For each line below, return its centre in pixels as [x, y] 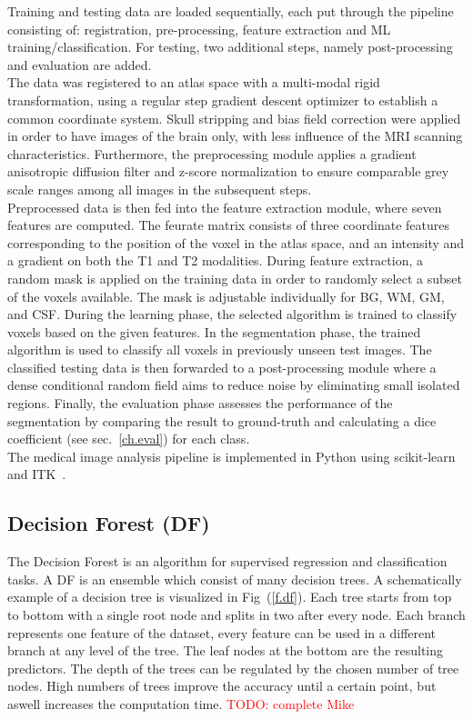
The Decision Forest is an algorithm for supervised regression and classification [227, 561]
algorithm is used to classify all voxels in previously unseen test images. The [220, 350]
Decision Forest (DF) [109, 523]
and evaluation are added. [80, 64]
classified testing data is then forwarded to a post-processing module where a [222, 367]
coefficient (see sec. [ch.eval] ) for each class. [129, 439]
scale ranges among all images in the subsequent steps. [160, 189]
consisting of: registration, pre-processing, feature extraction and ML [199, 29]
